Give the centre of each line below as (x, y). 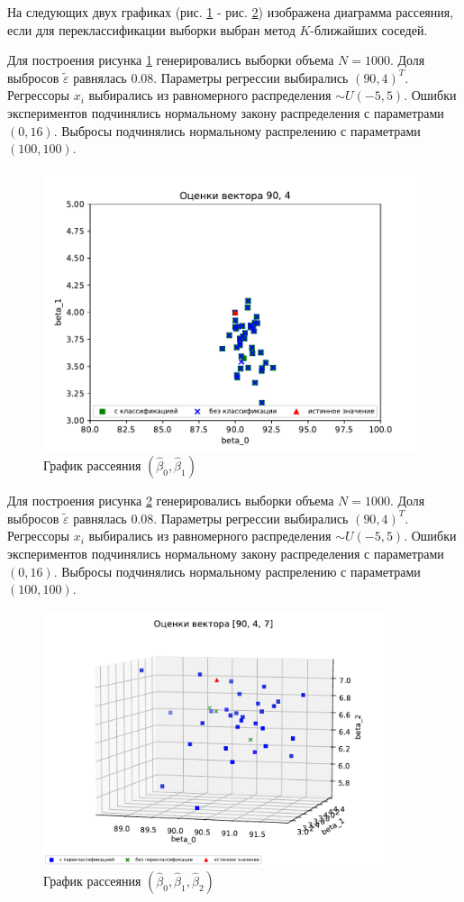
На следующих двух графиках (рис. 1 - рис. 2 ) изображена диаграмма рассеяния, (231, 12)
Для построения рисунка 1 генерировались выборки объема (171, 60)
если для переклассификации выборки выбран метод (151, 29)
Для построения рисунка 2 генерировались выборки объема (171, 501)
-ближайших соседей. (369, 29)
